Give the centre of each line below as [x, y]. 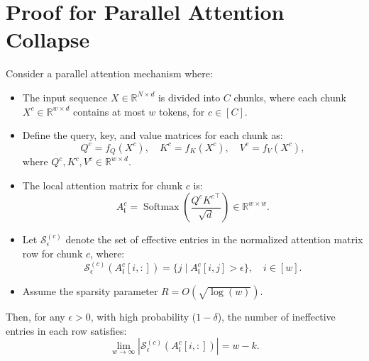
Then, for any [35, 317]
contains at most [109, 111]
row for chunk [53, 253]
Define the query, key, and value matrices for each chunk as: [153, 135]
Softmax [161, 207]
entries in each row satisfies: [66, 330]
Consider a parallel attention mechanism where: [109, 73]
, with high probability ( [143, 317]
